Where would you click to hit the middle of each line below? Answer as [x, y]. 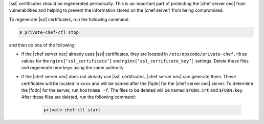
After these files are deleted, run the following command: [79, 97]
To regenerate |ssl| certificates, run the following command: [69, 19]
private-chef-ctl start [72, 110]
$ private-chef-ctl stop [49, 32]
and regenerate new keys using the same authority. [73, 67]
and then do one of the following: [42, 45]
